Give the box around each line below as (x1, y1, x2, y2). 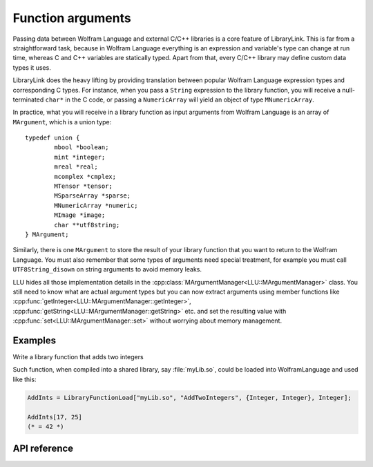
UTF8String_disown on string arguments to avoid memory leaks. (12, 265, 202, 274)
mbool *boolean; (54, 144, 109, 151)
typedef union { (25, 134, 80, 142)
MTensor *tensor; (54, 182, 113, 190)
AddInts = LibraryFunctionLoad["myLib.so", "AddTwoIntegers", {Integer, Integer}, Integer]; (27, 394, 352, 401)
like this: (12, 375, 37, 383)
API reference (12, 443, 74, 455)
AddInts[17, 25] (27, 413, 83, 421)
